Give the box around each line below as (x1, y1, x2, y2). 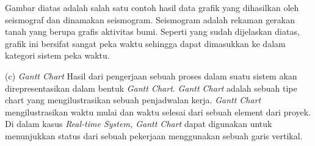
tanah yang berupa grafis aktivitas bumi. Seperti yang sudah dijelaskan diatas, (5, 25, 300, 38)
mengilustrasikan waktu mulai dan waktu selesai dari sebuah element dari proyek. (5, 105, 311, 118)
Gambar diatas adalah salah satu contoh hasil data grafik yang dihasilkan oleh (5, 1, 299, 13)
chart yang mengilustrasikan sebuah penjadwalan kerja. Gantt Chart (5, 93, 261, 106)
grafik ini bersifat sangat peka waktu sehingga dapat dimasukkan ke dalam (5, 37, 286, 49)
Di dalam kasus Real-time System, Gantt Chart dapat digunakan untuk (5, 117, 272, 130)
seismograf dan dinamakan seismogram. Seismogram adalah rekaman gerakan (5, 13, 295, 26)
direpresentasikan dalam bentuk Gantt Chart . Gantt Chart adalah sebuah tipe (5, 81, 297, 94)
